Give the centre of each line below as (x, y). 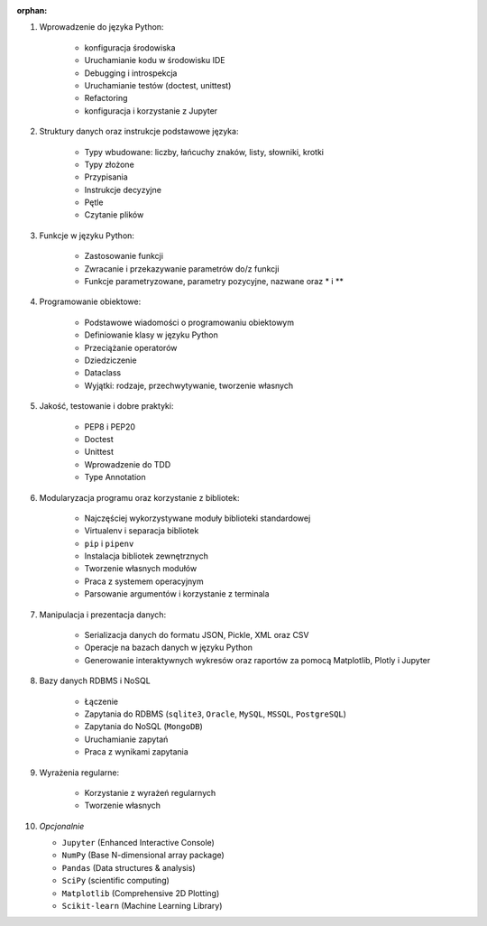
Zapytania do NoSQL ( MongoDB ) (143, 727)
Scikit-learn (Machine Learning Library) (142, 906)
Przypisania (106, 177)
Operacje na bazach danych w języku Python (168, 648)
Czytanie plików (114, 215)
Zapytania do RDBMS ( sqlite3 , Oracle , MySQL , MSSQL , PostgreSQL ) (216, 714)
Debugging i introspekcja (131, 73)
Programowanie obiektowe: (90, 301)
